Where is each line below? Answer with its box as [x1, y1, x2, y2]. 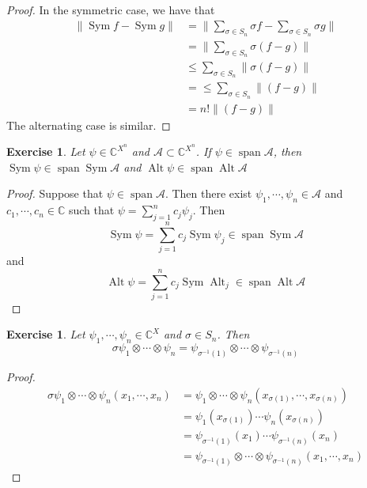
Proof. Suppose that [6, 185, 104, 202]
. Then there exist [165, 185, 252, 202]
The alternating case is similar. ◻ [6, 116, 171, 133]
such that [68, 202, 115, 218]
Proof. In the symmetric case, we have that [6, 2, 215, 17]
